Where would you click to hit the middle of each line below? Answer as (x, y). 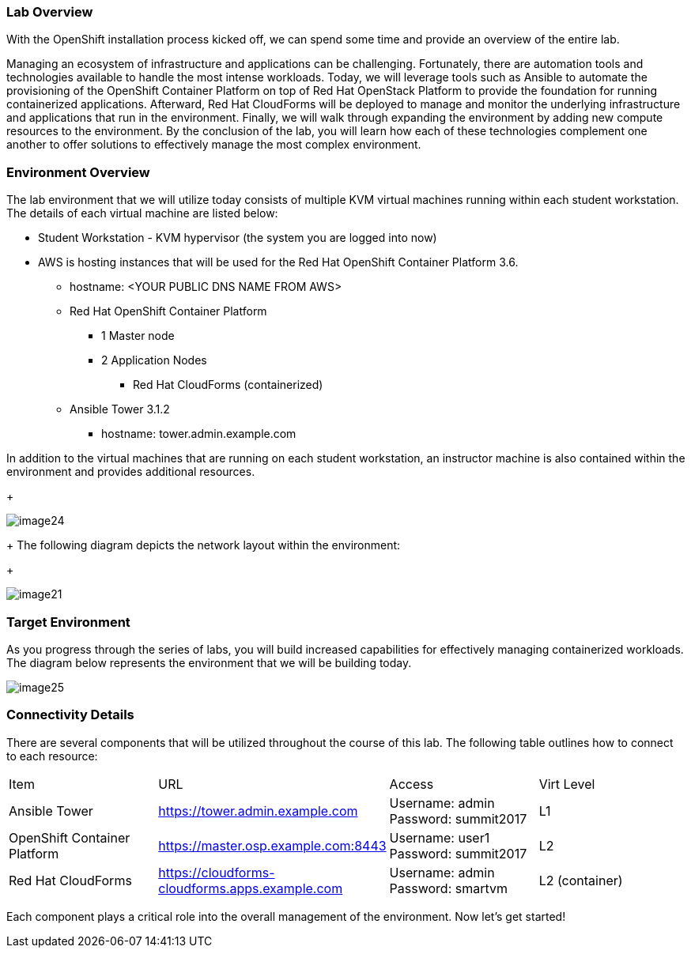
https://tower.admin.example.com (258, 811)
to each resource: (52, 756)
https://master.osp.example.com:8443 (272, 845)
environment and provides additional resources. (131, 472)
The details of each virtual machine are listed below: (142, 213)
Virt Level (567, 784)
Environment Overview (78, 172)
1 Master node (138, 336)
